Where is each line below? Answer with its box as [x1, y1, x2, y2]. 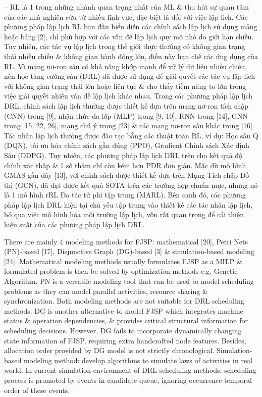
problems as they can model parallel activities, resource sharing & [4, 285, 208, 296]
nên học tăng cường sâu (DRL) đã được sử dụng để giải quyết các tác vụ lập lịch [4, 71, 255, 81]
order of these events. [4, 384, 70, 395]
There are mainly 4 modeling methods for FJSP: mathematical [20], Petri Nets [4, 236, 248, 246]
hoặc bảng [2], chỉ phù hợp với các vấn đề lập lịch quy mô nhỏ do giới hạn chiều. [4, 31, 254, 41]
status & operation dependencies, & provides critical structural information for [4, 315, 248, 326]
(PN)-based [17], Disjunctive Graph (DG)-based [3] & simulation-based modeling [4, 246, 254, 257]
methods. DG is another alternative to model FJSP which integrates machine [4, 305, 243, 316]
